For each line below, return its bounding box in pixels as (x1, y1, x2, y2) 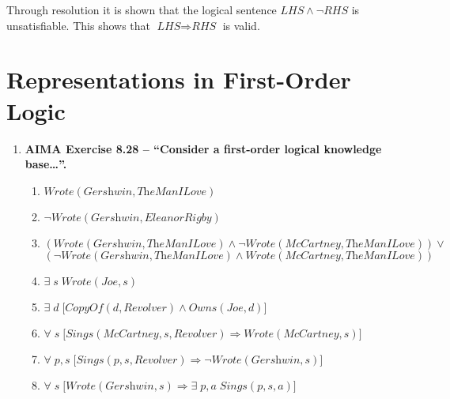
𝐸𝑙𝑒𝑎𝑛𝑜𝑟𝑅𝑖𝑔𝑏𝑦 (144, 212, 212, 224)
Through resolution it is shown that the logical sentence (6, 2, 277, 17)
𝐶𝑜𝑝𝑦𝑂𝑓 (65, 302, 104, 314)
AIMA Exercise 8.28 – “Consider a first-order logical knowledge (25, 140, 382, 156)
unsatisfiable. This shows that (6, 17, 150, 33)
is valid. (222, 17, 260, 33)
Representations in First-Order (6, 63, 351, 96)
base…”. (25, 156, 67, 172)
